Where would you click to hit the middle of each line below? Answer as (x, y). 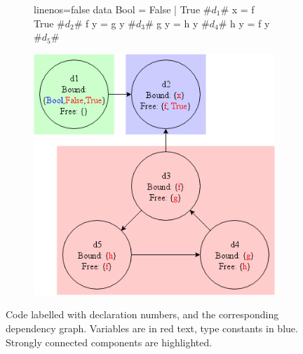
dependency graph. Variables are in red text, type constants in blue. (152, 328)
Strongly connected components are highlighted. (109, 342)
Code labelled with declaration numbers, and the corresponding (142, 314)
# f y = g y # (105, 23)
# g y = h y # (177, 23)
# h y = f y (244, 23)
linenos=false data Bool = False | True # (123, 9)
